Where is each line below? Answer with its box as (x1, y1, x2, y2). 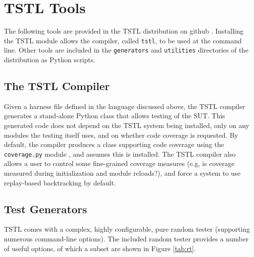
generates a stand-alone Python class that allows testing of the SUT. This (4, 110, 225, 121)
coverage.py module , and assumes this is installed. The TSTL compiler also (4, 148, 236, 159)
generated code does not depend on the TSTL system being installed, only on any (4, 120, 250, 130)
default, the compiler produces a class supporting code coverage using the (4, 139, 224, 149)
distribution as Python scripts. (4, 55, 95, 65)
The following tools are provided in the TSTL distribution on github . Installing (4, 26, 244, 36)
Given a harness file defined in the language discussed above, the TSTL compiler (4, 101, 245, 111)
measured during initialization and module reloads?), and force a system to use (4, 168, 241, 178)
